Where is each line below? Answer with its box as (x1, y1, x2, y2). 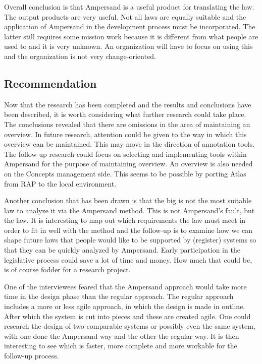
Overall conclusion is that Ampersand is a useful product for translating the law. (4, 2, 254, 12)
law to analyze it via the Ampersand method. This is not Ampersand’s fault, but (4, 205, 255, 215)
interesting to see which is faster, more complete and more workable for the (4, 340, 237, 351)
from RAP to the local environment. (4, 178, 117, 189)
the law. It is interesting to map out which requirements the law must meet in (4, 215, 245, 225)
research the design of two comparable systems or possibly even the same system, (4, 321, 255, 331)
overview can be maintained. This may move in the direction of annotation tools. (4, 139, 255, 149)
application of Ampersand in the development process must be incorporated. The (4, 21, 255, 32)
